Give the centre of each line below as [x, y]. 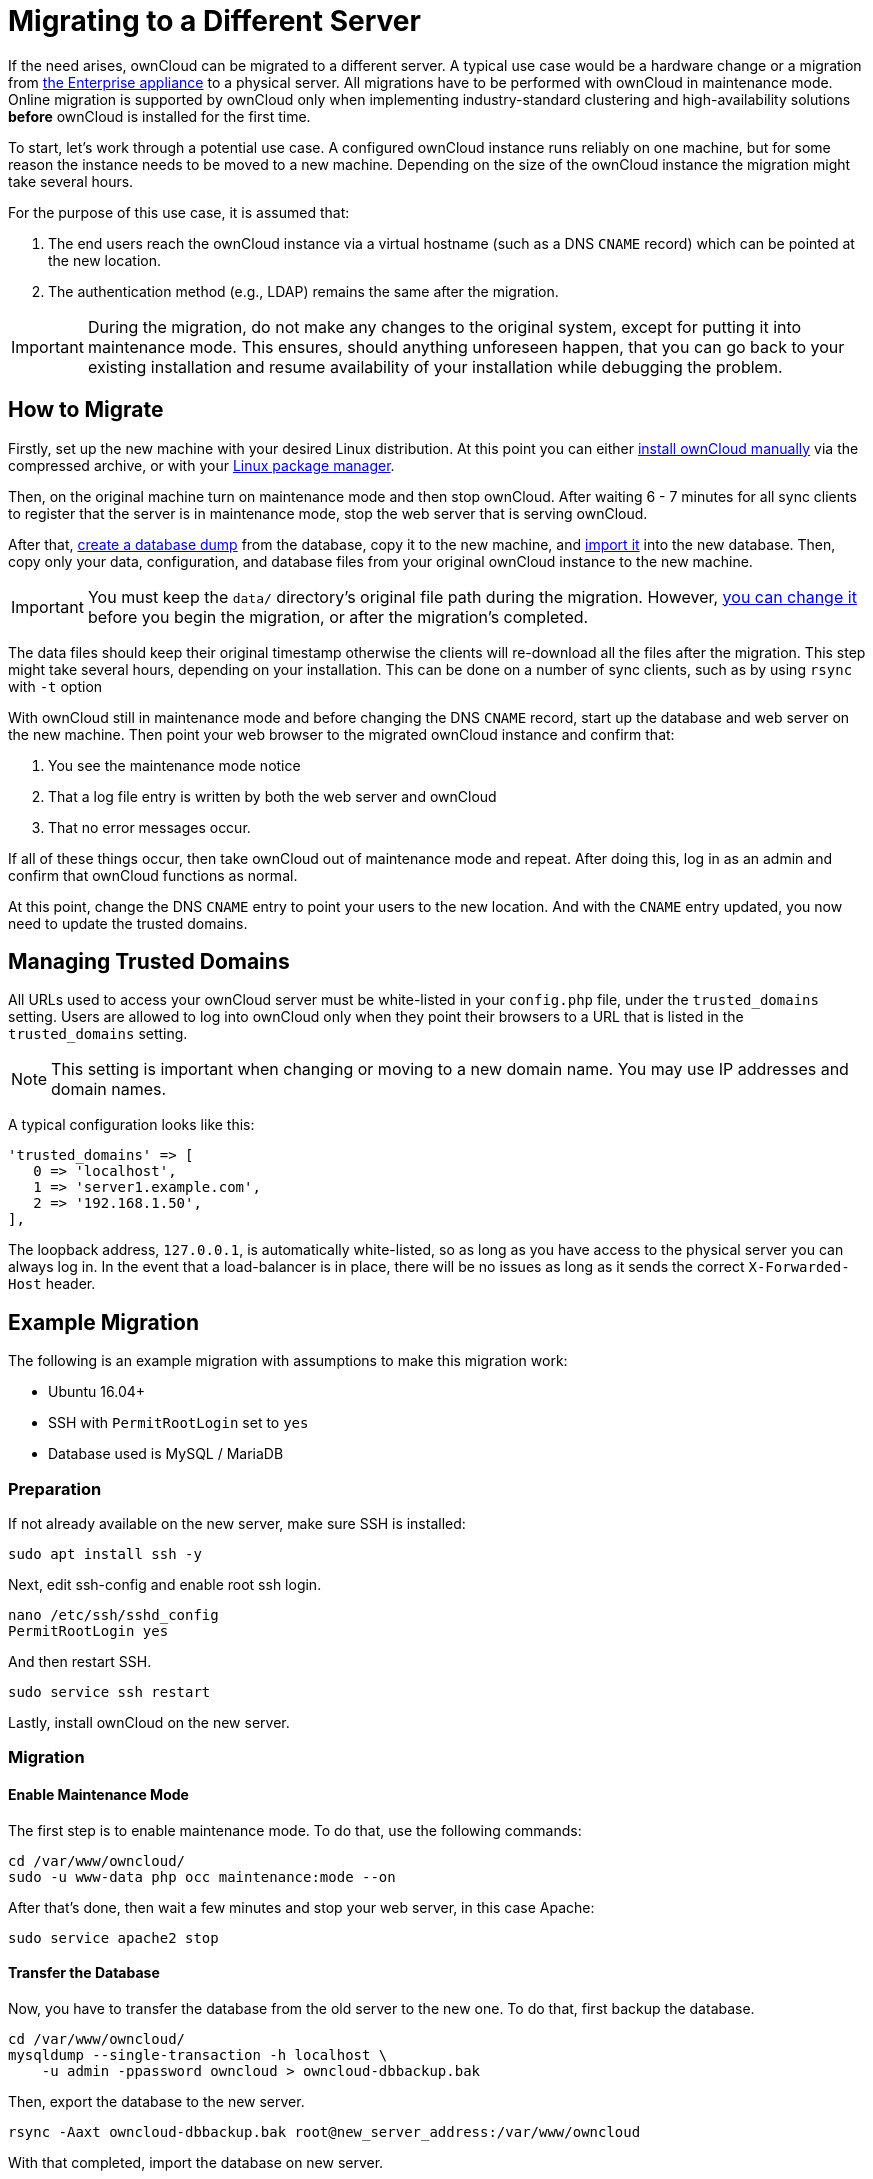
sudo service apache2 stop [113, 1937]
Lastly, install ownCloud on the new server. [149, 1723]
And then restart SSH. [80, 1662]
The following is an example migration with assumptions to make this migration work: [288, 1361]
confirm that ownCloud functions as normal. [153, 875]
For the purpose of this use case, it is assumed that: [179, 212]
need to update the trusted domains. [128, 923]
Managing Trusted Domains [149, 962]
